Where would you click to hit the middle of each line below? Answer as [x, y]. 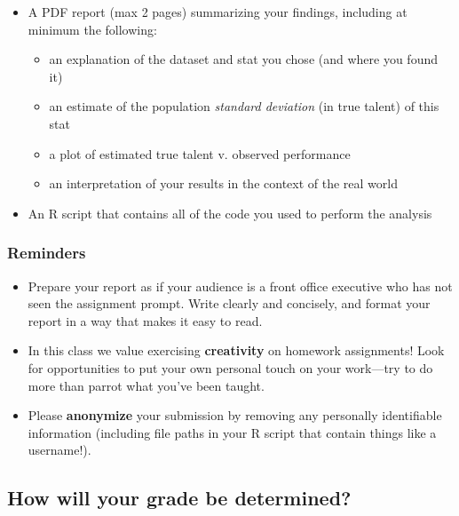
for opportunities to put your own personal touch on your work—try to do [230, 367]
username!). [59, 450]
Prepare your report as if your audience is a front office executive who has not [240, 286]
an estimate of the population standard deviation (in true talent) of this [244, 106]
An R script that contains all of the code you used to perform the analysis [230, 213]
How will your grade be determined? [179, 498]
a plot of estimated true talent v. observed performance [200, 153]
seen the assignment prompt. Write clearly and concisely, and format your [229, 303]
